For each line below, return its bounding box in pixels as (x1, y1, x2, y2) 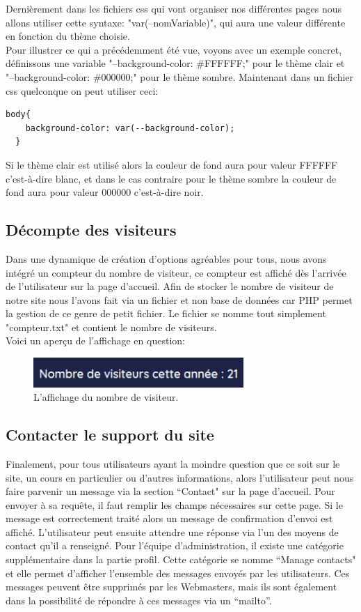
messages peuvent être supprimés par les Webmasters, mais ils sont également (6, 579, 337, 594)
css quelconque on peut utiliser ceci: (6, 83, 159, 98)
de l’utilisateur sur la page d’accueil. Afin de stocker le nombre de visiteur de (6, 279, 334, 293)
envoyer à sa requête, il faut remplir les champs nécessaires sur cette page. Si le (6, 497, 343, 512)
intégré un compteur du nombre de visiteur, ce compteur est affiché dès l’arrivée (6, 265, 346, 280)
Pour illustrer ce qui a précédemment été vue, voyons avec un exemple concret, (6, 42, 342, 56)
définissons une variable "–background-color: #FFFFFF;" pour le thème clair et (6, 56, 345, 70)
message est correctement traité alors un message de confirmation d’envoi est (6, 511, 333, 526)
